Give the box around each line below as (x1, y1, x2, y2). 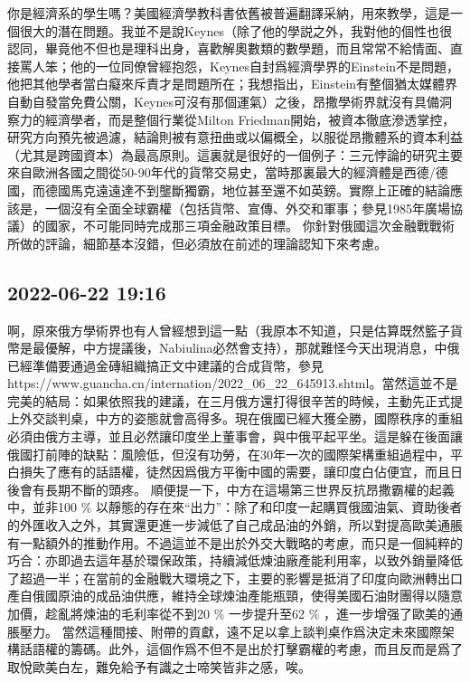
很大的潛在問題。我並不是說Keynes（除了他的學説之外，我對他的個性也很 (19, 21, 453, 40)
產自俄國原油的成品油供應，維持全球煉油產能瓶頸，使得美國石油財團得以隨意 (7, 586, 463, 605)
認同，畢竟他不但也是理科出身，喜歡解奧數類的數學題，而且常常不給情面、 (7, 39, 450, 58)
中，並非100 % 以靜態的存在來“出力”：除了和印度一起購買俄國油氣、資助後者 (7, 497, 463, 516)
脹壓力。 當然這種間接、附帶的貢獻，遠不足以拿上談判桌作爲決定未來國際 (7, 621, 442, 640)
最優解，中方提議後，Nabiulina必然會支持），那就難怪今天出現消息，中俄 (32, 338, 460, 357)
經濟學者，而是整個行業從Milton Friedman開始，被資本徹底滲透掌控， (44, 109, 456, 128)
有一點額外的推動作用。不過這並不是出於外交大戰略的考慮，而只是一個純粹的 (7, 533, 463, 552)
